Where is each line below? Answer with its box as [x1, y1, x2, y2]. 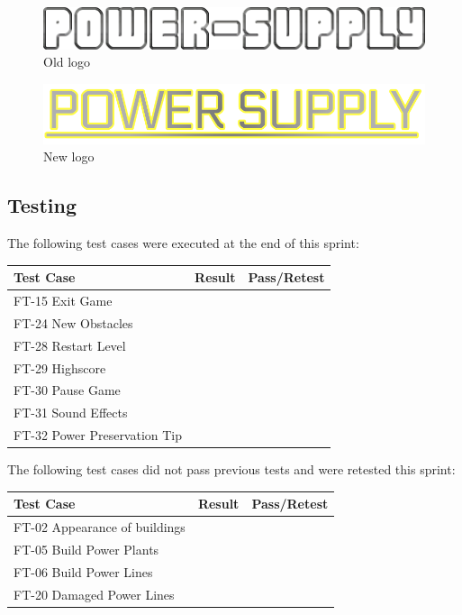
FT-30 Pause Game [14, 381, 121, 399]
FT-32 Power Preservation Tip [14, 426, 183, 445]
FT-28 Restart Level [14, 335, 126, 354]
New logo [43, 147, 95, 166]
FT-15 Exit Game [14, 291, 113, 310]
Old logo [43, 52, 91, 71]
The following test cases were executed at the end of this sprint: [7, 234, 359, 252]
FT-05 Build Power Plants [14, 539, 159, 558]
